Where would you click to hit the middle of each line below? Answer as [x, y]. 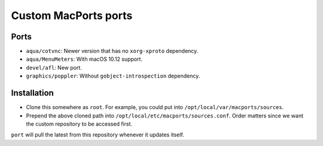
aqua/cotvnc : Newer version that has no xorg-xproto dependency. [112, 51]
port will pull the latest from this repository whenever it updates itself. [98, 135]
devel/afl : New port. [54, 67]
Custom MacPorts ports [72, 15]
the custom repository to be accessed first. [79, 124]
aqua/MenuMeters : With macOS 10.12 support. [84, 59]
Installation [32, 93]
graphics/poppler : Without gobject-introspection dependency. [113, 76]
